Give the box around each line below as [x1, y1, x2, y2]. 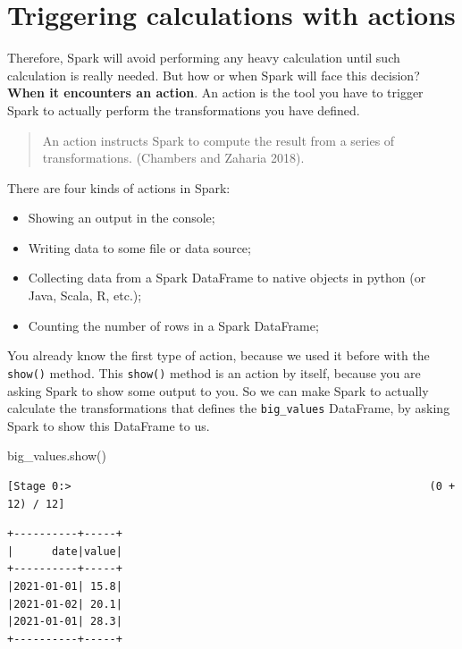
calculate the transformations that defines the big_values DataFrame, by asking [7, 399, 450, 417]
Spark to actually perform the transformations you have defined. [7, 100, 360, 119]
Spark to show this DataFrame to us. [7, 416, 210, 434]
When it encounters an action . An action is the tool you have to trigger [7, 83, 424, 102]
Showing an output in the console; [28, 208, 215, 227]
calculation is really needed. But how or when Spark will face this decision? [7, 65, 420, 84]
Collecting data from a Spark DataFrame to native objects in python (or [28, 268, 426, 287]
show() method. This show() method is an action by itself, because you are [7, 363, 421, 382]
